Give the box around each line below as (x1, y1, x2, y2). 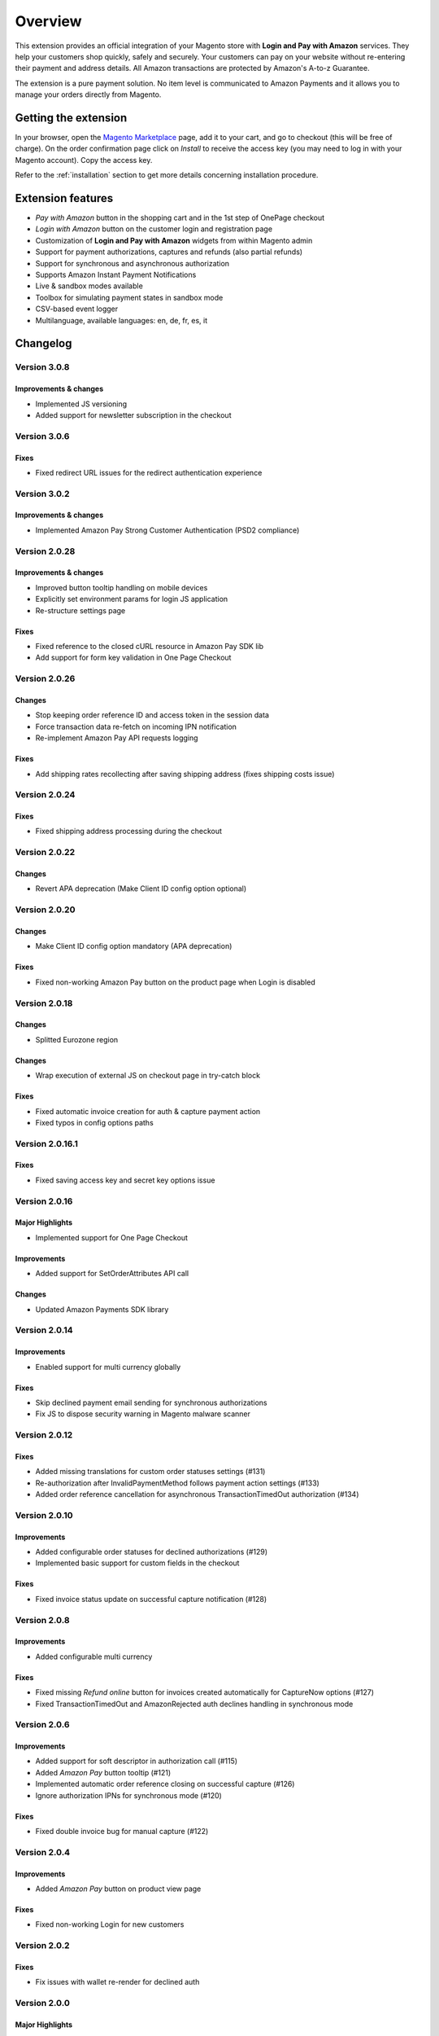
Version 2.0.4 (15, 1846, 71, 1858)
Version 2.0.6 (15, 1719, 70, 1731)
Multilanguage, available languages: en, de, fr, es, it (35, 315, 207, 325)
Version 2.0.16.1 (15, 1138, 79, 1149)
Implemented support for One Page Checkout (35, 1232, 189, 1242)
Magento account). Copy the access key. (15, 155, 153, 165)
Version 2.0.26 (15, 673, 76, 684)
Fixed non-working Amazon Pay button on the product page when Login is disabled (35, 977, 316, 987)
